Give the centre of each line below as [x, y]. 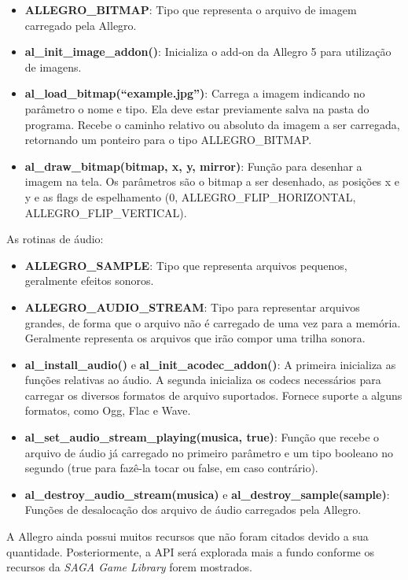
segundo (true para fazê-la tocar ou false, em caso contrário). [171, 468]
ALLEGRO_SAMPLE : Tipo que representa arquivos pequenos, [186, 265]
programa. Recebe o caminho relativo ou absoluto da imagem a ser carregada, [212, 124]
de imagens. [53, 66]
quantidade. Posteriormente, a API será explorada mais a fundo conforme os [190, 551]
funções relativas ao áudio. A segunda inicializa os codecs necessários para [203, 380]
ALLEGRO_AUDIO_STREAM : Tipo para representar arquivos [192, 307]
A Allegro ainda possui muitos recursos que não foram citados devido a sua [187, 536]
